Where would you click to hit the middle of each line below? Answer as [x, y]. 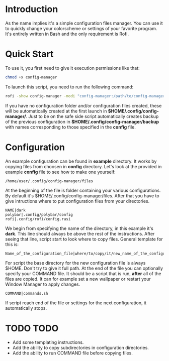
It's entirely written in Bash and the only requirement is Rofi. [67, 34]
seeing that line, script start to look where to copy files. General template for [84, 239]
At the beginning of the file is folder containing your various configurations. [83, 190]
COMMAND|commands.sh [27, 293]
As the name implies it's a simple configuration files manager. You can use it [84, 23]
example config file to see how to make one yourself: [60, 172]
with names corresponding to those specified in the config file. [70, 127]
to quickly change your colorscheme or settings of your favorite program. [81, 28]
